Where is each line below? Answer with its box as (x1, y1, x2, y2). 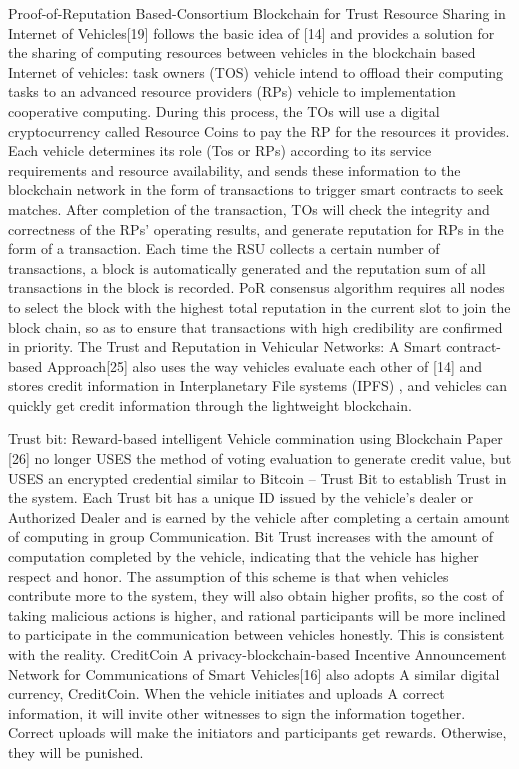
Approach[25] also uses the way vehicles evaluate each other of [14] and (46, 355, 483, 376)
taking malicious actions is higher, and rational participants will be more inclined (8, 604, 506, 625)
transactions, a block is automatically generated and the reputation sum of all (8, 257, 486, 278)
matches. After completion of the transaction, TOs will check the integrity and (8, 198, 490, 219)
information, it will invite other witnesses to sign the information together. (8, 702, 466, 723)
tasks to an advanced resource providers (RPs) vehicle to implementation (8, 81, 456, 102)
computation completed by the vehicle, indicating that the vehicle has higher (8, 546, 479, 567)
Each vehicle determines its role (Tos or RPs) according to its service (8, 140, 432, 161)
